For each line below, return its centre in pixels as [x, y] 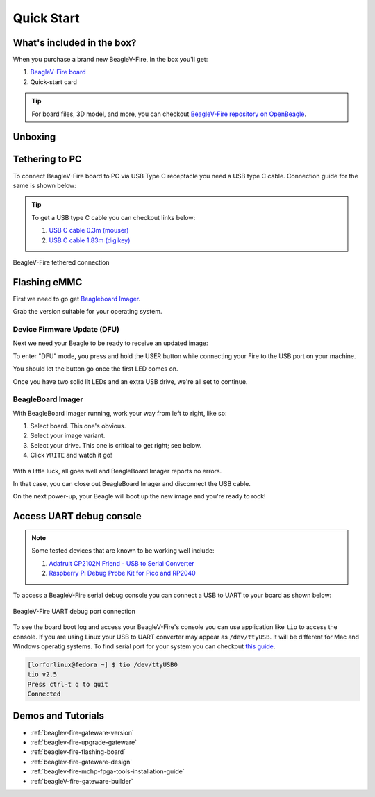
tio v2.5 [42, 674]
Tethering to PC [48, 159]
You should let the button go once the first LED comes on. [95, 369]
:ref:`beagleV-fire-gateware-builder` [82, 781]
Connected [44, 694]
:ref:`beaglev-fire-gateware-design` [81, 762]
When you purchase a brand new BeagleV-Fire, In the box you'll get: [110, 60]
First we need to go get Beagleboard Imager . [77, 299]
